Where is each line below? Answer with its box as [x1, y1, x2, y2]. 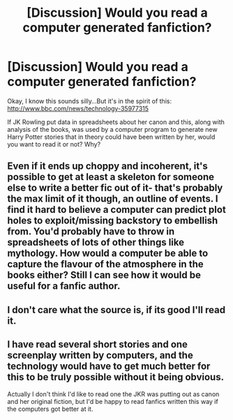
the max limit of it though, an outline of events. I [7, 193, 218, 205]
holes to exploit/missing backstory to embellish [7, 215, 218, 227]
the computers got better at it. [7, 405, 93, 413]
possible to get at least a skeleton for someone [7, 171, 215, 183]
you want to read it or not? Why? [7, 140, 101, 148]
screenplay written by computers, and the [7, 350, 193, 361]
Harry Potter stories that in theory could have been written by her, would [7, 133, 216, 141]
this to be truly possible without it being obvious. [7, 371, 225, 383]
